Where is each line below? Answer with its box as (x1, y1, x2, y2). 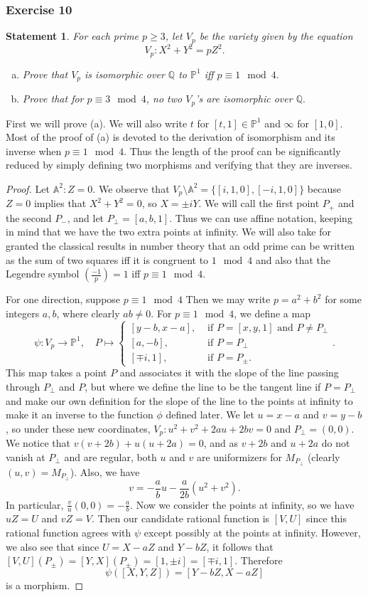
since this (306, 511, 347, 526)
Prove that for (22, 91, 84, 106)
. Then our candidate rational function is (91, 511, 270, 526)
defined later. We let (166, 407, 254, 422)
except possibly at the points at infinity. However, (144, 525, 361, 540)
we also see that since (6, 539, 99, 554)
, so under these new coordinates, (6, 421, 151, 435)
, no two (146, 91, 183, 106)
